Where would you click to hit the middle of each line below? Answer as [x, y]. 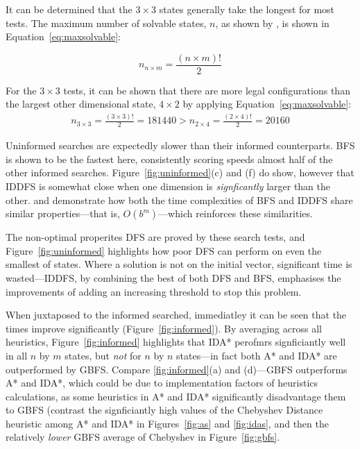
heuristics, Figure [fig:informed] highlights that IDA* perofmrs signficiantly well [176, 342]
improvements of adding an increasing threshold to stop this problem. [154, 291]
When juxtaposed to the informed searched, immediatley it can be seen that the [176, 315]
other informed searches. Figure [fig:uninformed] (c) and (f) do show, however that [180, 172]
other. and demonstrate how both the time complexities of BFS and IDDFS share [179, 200]
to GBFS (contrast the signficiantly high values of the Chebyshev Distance [164, 410]
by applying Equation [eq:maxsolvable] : [267, 104]
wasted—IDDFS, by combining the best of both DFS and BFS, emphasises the [173, 277]
